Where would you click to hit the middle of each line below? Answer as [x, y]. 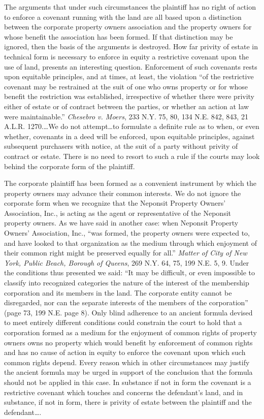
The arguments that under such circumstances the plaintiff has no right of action [130, 7]
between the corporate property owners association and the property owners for [128, 27]
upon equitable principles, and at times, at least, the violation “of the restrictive [129, 76]
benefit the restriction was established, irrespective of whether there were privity [129, 96]
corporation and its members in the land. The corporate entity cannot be [118, 292]
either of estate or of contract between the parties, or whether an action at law [127, 106]
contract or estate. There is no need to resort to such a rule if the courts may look [132, 156]
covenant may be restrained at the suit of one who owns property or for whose [126, 86]
